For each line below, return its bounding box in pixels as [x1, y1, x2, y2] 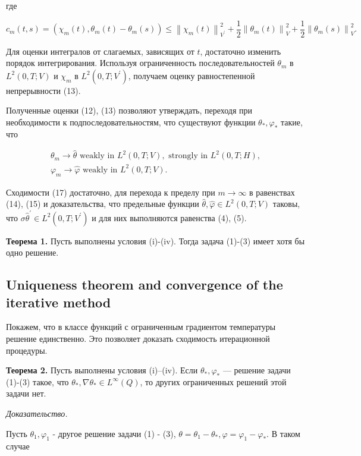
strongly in [168, 152, 208, 161]
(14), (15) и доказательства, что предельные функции [6, 197, 199, 210]
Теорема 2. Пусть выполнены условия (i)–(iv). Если [6, 364, 198, 376]
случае [6, 440, 30, 452]
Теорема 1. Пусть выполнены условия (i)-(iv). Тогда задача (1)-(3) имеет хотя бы [6, 234, 305, 247]
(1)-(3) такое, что [6, 375, 69, 388]
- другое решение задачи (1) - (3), [52, 427, 176, 439]
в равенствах [249, 185, 295, 198]
